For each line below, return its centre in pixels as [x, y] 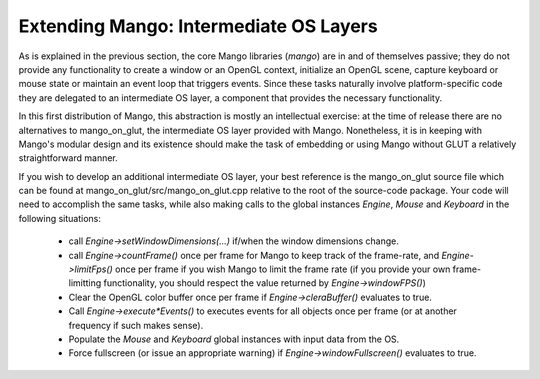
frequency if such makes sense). [136, 325]
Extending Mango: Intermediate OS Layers [198, 26]
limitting [85, 283]
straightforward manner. [68, 158]
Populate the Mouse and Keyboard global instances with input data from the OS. [234, 339]
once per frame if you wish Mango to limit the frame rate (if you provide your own [283, 269]
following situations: [60, 218]
